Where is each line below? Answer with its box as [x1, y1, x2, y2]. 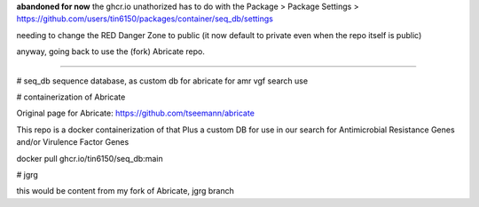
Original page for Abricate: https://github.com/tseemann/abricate [16, 107, 255, 119]
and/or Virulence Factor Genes [16, 137, 130, 147]
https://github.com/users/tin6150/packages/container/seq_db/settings [16, 13, 274, 24]
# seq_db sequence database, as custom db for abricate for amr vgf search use [16, 76, 309, 86]
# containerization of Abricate [16, 92, 126, 102]
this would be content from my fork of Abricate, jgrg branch [16, 186, 234, 196]
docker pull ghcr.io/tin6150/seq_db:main [16, 153, 163, 163]
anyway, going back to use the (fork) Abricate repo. [16, 46, 206, 57]
